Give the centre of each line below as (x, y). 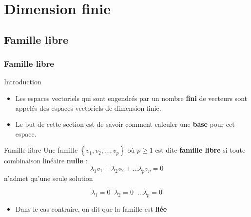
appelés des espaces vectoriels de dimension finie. (88, 108)
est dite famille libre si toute (200, 150)
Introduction (23, 82)
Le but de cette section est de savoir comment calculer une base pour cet (125, 124)
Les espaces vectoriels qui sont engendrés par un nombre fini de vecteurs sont (131, 98)
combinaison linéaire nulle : (46, 161)
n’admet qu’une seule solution (48, 178)
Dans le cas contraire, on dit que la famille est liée (91, 209)
